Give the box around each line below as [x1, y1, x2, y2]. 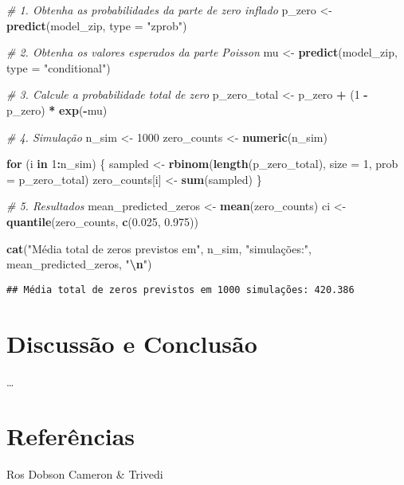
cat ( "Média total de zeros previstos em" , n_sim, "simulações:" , [6, 240, 312, 256]
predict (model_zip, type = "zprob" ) [6, 17, 187, 33]
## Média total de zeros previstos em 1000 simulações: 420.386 [6, 284, 355, 295]
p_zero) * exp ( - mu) [6, 101, 108, 118]
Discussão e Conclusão [6, 327, 257, 359]
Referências [6, 420, 135, 452]
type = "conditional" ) [6, 59, 111, 76]
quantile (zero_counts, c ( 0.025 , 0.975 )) [6, 213, 199, 229]
